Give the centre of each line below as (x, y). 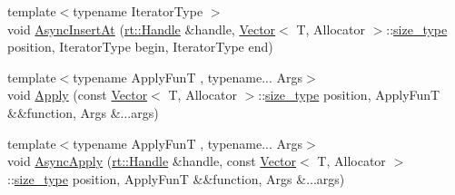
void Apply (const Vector (78, 95)
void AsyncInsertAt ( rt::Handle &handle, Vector (142, 29)
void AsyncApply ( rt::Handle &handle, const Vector (152, 161)
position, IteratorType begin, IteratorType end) (140, 47)
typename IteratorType (138, 11)
